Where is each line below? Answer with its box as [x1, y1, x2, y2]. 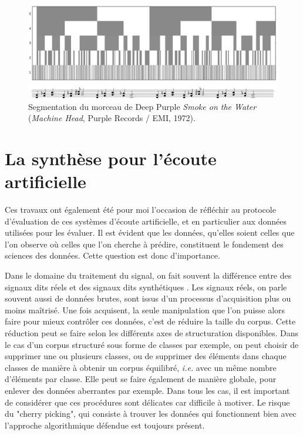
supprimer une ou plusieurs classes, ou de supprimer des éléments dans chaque [5, 350, 287, 362]
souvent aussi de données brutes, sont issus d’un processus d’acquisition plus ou [5, 292, 291, 304]
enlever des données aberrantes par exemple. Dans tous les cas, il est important [5, 384, 290, 396]
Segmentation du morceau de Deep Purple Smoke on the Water [28, 100, 257, 112]
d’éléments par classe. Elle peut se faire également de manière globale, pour [5, 373, 277, 385]
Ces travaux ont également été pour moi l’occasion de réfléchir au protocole [5, 203, 276, 216]
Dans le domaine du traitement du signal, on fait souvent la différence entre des [5, 269, 292, 282]
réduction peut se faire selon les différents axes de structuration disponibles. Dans [5, 327, 299, 339]
